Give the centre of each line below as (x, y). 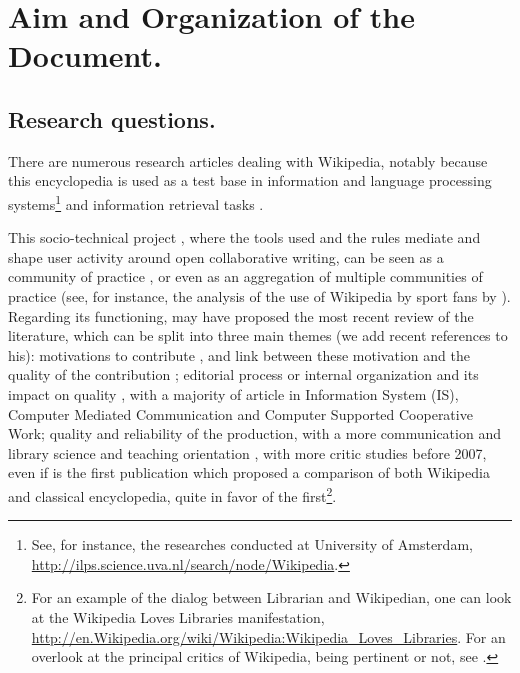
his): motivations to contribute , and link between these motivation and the (239, 354)
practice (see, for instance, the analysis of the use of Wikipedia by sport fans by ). (259, 295)
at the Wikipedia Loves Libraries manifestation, (178, 616)
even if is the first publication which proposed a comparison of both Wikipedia (249, 472)
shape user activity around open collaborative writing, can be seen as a (226, 256)
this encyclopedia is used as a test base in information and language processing (250, 180)
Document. (85, 55)
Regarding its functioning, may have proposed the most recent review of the (241, 315)
